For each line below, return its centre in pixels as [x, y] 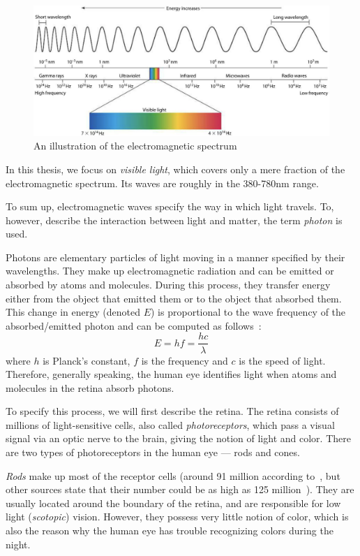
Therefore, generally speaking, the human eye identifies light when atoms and [171, 374]
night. [18, 544]
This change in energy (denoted [73, 312]
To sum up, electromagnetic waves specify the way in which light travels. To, [170, 206]
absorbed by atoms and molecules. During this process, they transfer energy [168, 285]
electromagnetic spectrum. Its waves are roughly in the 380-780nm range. [162, 183]
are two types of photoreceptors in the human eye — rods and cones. [153, 452]
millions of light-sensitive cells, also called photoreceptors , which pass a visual [170, 424]
